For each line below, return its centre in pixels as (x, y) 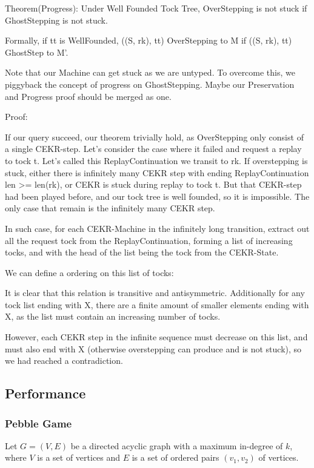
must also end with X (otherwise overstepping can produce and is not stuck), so (153, 348)
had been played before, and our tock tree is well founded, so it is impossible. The (157, 196)
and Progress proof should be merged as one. (88, 96)
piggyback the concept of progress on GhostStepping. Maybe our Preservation (150, 84)
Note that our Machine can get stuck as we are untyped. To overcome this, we (150, 72)
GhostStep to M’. (37, 52)
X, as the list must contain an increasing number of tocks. (113, 316)
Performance (45, 393)
